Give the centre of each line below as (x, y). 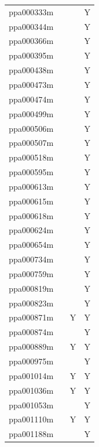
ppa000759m (31, 273)
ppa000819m (31, 288)
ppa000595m (31, 172)
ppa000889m (31, 347)
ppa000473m (31, 84)
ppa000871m (31, 317)
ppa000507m (31, 143)
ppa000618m (31, 215)
